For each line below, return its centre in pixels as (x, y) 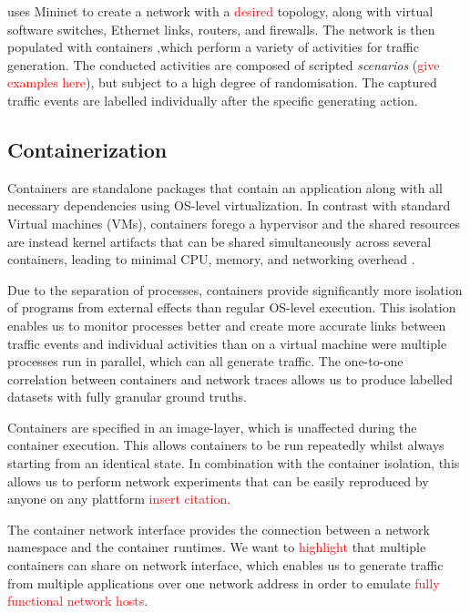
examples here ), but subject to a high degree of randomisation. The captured (222, 82)
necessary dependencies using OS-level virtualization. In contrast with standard (229, 205)
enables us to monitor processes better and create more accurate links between (227, 325)
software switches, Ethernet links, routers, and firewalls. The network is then (221, 29)
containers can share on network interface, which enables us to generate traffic (225, 565)
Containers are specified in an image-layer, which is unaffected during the (212, 427)
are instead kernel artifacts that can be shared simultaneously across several (220, 241)
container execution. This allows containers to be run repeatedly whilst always (226, 445)
